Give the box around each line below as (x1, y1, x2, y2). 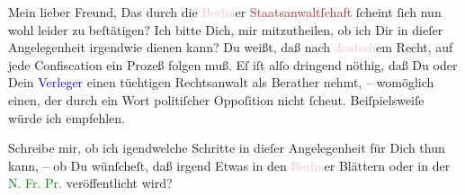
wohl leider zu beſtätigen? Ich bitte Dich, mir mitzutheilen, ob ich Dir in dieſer (8, 20, 443, 39)
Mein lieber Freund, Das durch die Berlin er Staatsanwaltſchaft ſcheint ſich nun (8, 3, 442, 21)
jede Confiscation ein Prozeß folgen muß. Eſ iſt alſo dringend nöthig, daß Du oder (8, 55, 458, 74)
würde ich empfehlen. (8, 108, 125, 127)
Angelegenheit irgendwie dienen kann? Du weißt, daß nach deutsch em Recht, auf (8, 38, 453, 57)
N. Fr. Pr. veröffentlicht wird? (8, 173, 173, 192)
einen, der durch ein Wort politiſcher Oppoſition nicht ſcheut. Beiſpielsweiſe (8, 90, 425, 109)
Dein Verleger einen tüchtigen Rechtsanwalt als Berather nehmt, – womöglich (8, 73, 434, 92)
